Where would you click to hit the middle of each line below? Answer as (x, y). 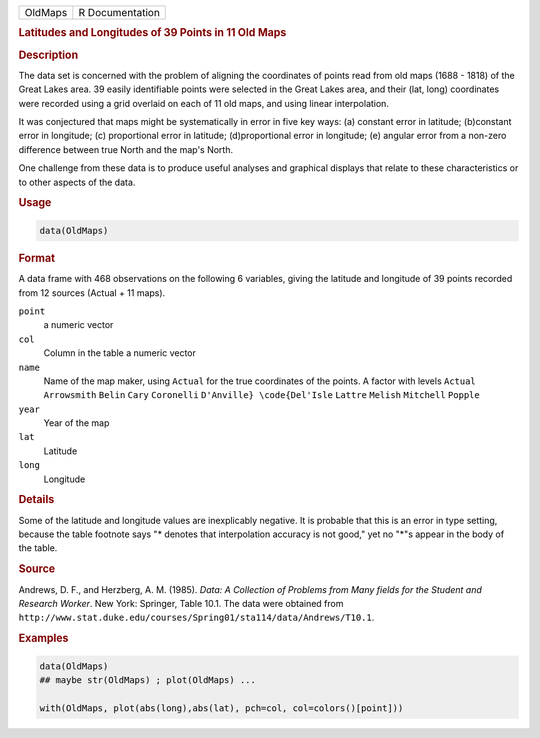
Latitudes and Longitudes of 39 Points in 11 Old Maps (152, 33)
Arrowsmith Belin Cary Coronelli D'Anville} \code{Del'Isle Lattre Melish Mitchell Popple (261, 395)
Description (48, 55)
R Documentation (119, 12)
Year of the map (76, 423)
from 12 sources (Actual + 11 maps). (92, 292)
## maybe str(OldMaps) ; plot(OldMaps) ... (148, 679)
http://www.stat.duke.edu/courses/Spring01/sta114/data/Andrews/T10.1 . (196, 617)
